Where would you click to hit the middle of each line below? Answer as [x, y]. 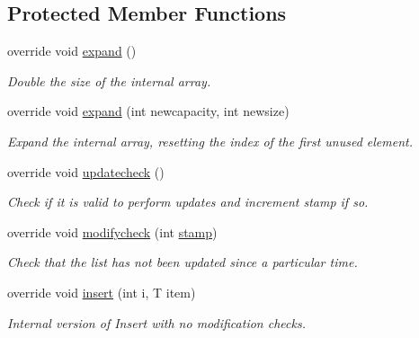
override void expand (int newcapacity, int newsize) [148, 111]
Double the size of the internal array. [109, 80]
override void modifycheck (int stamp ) [112, 231]
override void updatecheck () [86, 171]
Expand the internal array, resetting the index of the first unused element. [210, 141]
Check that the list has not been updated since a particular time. [183, 262]
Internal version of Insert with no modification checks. [156, 322]
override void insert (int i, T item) [102, 292]
